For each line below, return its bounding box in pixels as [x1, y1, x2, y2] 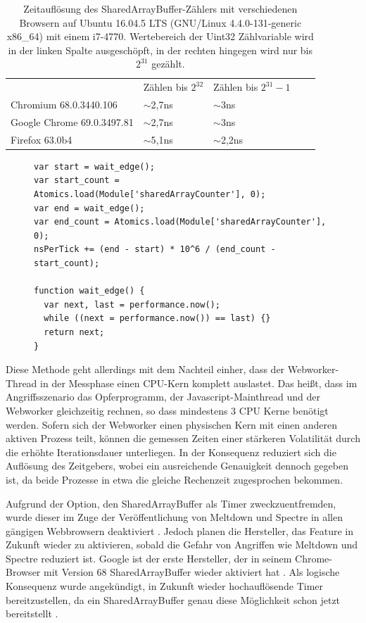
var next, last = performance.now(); [44, 299, 220, 310]
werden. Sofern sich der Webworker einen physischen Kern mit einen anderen [6, 417, 338, 432]
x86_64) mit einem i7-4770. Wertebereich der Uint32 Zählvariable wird [6, 29, 314, 44]
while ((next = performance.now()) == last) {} [44, 313, 271, 324]
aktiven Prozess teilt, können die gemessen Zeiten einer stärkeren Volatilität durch [6, 431, 360, 446]
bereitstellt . [6, 606, 58, 621]
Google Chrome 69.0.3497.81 [11, 114, 134, 129]
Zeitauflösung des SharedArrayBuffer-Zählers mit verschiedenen [23, 1, 298, 15]
